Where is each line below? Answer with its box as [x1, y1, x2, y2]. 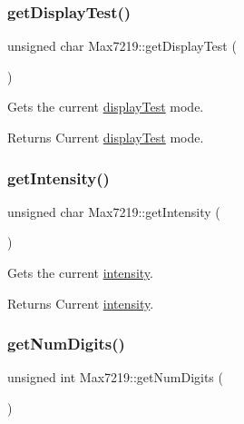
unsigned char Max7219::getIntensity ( [7, 202, 220, 221]
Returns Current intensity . [7, 293, 154, 312]
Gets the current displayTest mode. [7, 97, 204, 116]
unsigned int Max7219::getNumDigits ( [7, 368, 223, 387]
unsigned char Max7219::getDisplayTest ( [7, 36, 237, 55]
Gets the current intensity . [7, 263, 153, 281]
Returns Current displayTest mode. [7, 128, 204, 146]
